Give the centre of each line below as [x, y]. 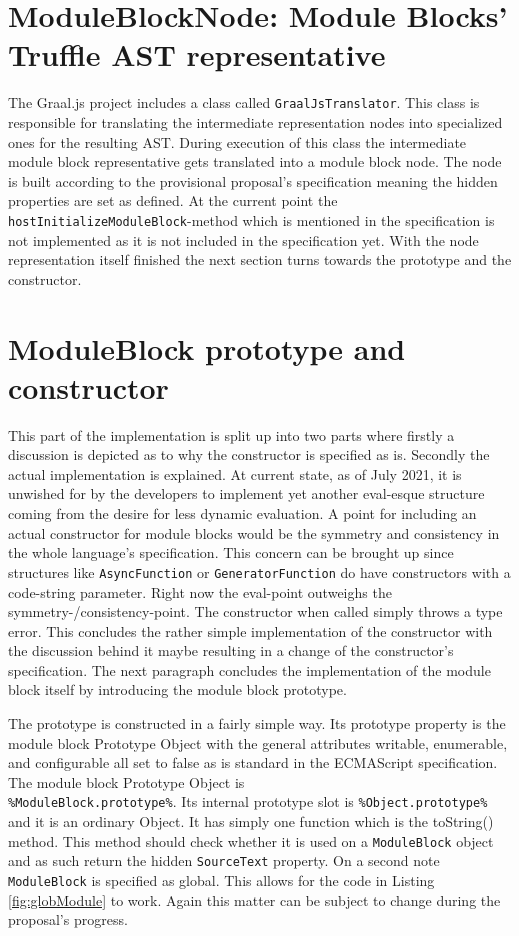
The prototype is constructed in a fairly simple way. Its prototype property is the [257, 723]
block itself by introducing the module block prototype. [177, 689]
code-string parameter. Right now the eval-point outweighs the [200, 591]
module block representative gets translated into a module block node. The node [255, 161]
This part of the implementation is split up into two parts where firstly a [231, 434]
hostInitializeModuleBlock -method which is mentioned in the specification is [251, 219]
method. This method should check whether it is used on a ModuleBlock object [251, 840]
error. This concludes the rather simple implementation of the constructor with [250, 630]
